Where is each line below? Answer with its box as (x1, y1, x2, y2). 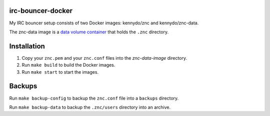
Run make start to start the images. (21, 69, 99, 75)
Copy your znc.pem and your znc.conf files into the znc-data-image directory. (21, 55, 187, 61)
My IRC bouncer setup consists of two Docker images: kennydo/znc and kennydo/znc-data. (9, 20, 199, 26)
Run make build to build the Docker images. (21, 62, 115, 68)
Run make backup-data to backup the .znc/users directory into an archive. (9, 104, 171, 110)
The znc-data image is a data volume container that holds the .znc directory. (9, 29, 169, 35)
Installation (9, 42, 45, 50)
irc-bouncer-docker (9, 6, 72, 15)
